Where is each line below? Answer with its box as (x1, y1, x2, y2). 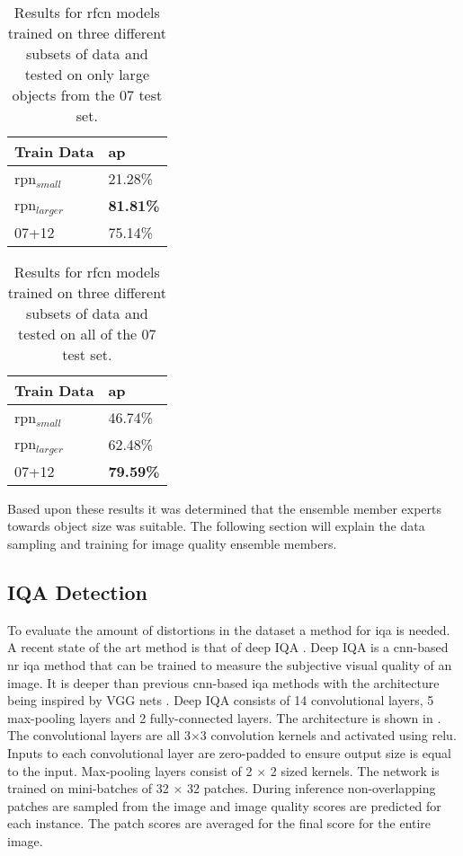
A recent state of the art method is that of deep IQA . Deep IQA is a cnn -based (7, 638, 449, 657)
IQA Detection (7, 578, 147, 606)
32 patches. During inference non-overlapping (187, 779, 436, 798)
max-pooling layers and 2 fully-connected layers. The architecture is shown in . (7, 708, 441, 727)
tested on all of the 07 (18, 322, 156, 344)
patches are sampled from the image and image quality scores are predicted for (7, 796, 441, 815)
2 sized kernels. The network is (270, 761, 440, 780)
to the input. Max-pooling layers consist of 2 (7, 761, 253, 780)
